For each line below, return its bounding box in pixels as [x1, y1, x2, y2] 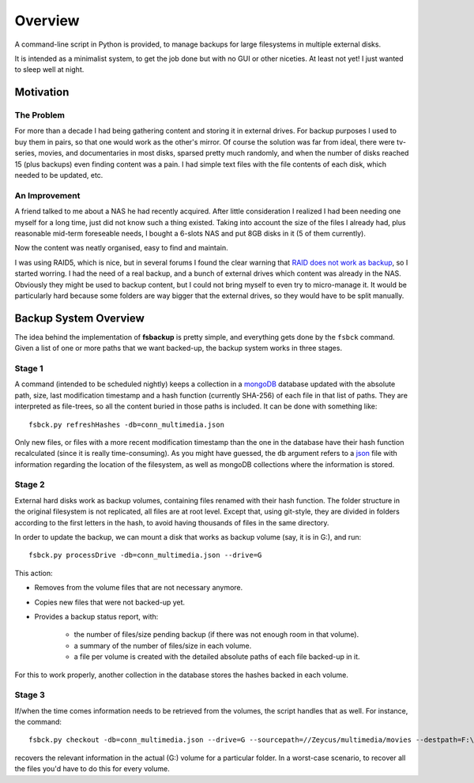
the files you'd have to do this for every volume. [14, 764, 170, 774]
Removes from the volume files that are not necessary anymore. [34, 583, 243, 593]
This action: [14, 568, 53, 578]
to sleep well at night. [14, 65, 85, 74]
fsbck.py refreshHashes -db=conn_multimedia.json [28, 420, 225, 429]
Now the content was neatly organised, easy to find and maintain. [14, 243, 228, 253]
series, [14, 149, 37, 158]
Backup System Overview [14, 311, 145, 325]
